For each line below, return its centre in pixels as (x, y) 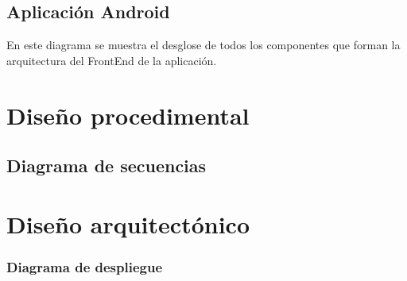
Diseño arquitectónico (128, 223)
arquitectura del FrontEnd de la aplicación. (112, 60)
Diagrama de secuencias (107, 166)
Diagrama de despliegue (85, 266)
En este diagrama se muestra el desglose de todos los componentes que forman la (203, 45)
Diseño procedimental (128, 115)
